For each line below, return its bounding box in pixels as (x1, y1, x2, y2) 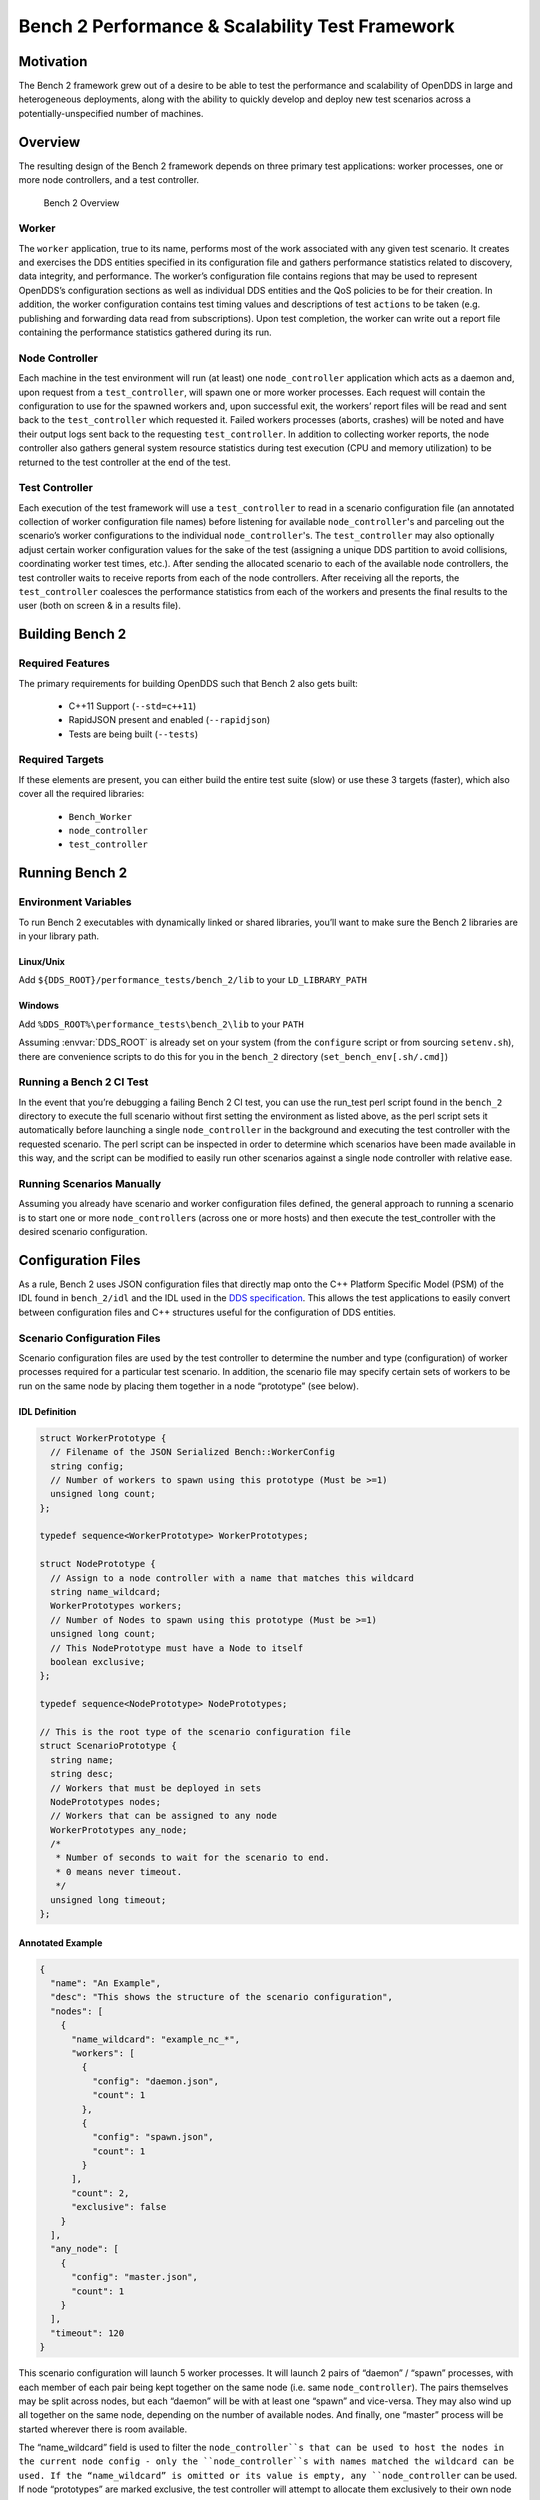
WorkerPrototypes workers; (50, 1600, 183, 1612)
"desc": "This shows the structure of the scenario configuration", (50, 1991, 394, 2003)
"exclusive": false (71, 2201, 167, 2213)
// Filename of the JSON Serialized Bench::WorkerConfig (50, 1446, 335, 1458)
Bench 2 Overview (43, 196, 120, 209)
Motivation (18, 53, 88, 70)
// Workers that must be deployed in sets (50, 1782, 262, 1794)
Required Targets (18, 753, 105, 767)
